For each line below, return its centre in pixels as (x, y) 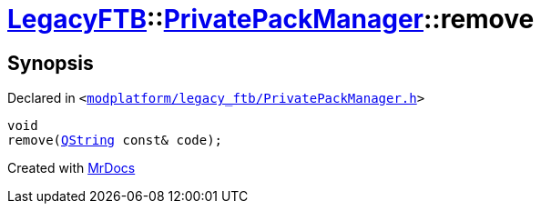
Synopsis (51, 63)
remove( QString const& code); (115, 141)
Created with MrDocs (71, 168)
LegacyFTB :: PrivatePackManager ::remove (271, 19)
